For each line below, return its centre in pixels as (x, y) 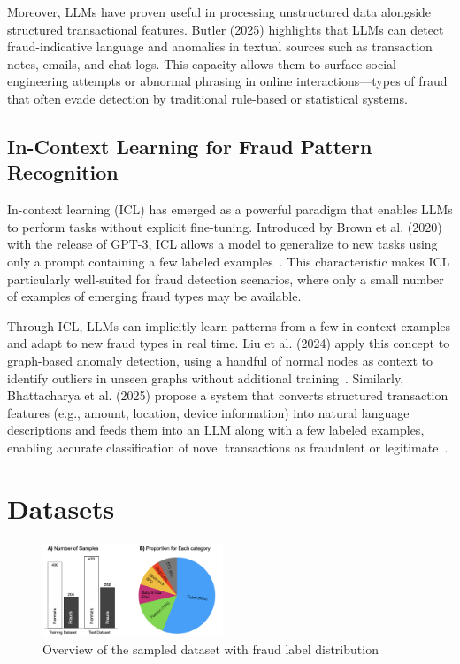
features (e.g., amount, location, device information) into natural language (208, 412)
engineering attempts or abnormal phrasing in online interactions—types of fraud (227, 81)
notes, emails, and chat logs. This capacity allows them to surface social (202, 63)
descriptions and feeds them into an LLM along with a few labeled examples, (216, 430)
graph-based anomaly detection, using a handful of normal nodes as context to (220, 360)
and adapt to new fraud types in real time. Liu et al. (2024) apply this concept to (229, 343)
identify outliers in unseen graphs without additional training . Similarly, (206, 378)
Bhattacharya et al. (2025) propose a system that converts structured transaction (228, 395)
